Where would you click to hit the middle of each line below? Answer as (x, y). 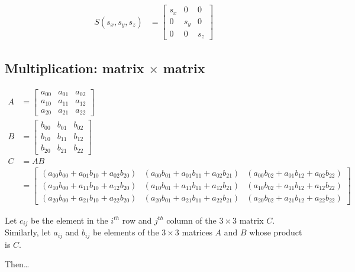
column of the (191, 220)
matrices (197, 232)
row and (137, 220)
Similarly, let (28, 232)
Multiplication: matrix (75, 68)
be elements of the (126, 232)
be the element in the (70, 220)
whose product (276, 232)
